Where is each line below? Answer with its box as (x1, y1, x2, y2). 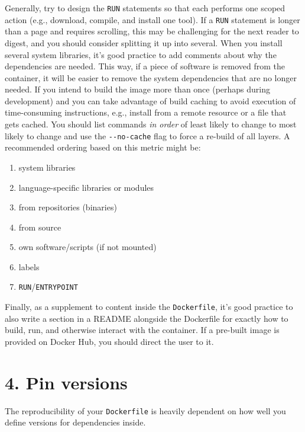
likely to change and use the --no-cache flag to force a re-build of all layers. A (5, 129, 290, 142)
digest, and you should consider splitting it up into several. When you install (5, 36, 283, 49)
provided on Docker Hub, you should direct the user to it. (5, 335, 214, 347)
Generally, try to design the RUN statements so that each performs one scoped (5, 2, 285, 14)
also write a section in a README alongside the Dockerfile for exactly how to (5, 312, 288, 324)
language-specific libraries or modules (18, 181, 154, 193)
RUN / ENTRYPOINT (18, 280, 78, 293)
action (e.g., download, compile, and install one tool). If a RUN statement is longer (5, 13, 300, 25)
